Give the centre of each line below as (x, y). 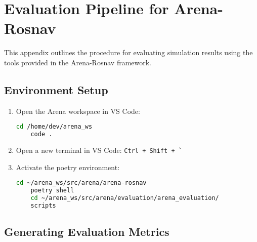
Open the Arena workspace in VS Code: (78, 111)
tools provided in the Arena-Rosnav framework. (78, 62)
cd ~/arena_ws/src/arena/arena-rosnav (81, 183)
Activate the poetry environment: (68, 167)
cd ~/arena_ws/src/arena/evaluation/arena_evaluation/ (125, 198)
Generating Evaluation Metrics (87, 232)
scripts (43, 205)
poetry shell (52, 191)
